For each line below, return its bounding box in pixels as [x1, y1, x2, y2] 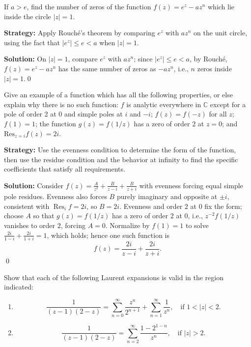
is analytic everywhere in [126, 99, 201, 109]
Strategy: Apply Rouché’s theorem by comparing [4, 28, 155, 38]
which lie [207, 1, 235, 11]
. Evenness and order [119, 201, 183, 211]
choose [4, 210, 24, 221]
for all [209, 109, 227, 119]
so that [33, 210, 55, 221]
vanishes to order [4, 220, 56, 230]
